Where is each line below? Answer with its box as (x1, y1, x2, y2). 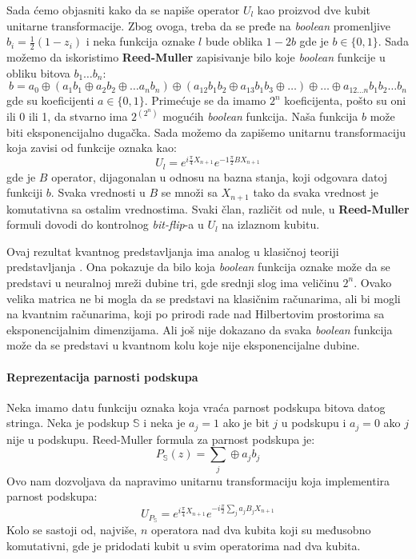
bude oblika (205, 33, 263, 50)
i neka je (143, 414, 186, 431)
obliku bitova (6, 64, 70, 81)
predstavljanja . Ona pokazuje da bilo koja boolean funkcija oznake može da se (6, 258, 390, 275)
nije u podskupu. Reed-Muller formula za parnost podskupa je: (6, 430, 315, 447)
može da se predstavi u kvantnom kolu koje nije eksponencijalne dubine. (6, 337, 360, 353)
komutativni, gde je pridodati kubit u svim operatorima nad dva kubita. (6, 537, 361, 553)
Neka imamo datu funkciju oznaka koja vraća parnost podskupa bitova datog (6, 398, 386, 415)
